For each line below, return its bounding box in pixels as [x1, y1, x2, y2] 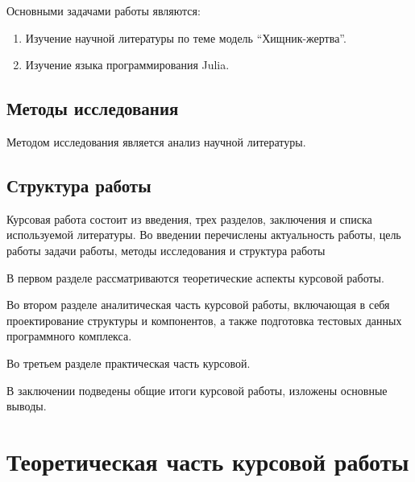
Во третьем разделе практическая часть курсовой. [6, 354, 251, 371]
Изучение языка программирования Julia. [25, 56, 230, 73]
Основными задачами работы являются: [6, 2, 201, 19]
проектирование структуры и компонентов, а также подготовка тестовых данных [6, 311, 402, 328]
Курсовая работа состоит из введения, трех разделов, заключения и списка [6, 210, 372, 227]
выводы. [6, 398, 47, 414]
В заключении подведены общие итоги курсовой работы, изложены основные [6, 381, 388, 398]
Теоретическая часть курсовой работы [6, 444, 409, 477]
